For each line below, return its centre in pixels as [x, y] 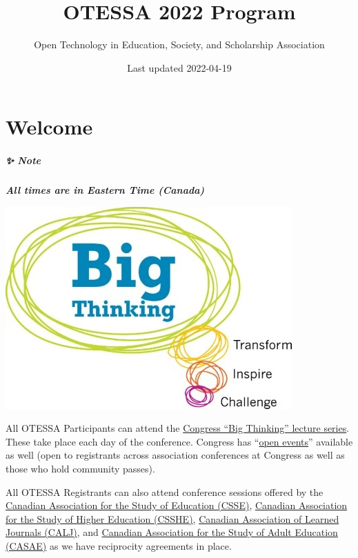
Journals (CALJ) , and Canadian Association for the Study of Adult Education [172, 532]
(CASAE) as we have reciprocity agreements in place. [119, 546]
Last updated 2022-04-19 [179, 67]
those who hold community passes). [80, 469]
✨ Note [23, 160]
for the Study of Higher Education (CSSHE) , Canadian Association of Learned [172, 518]
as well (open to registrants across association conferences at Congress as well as [175, 455]
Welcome [49, 127]
